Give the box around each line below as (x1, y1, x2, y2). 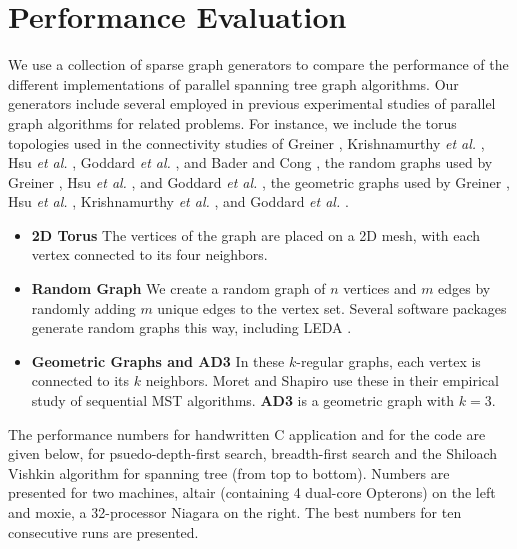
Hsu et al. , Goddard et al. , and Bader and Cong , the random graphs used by (8, 152, 493, 173)
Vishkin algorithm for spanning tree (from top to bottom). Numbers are (8, 462, 450, 483)
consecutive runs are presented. (8, 521, 199, 542)
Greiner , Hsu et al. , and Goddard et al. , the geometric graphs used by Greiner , (8, 171, 510, 192)
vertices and (343, 278, 417, 299)
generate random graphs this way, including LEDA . (31, 317, 352, 338)
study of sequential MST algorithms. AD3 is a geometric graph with (31, 390, 455, 411)
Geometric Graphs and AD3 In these (31, 350, 285, 371)
